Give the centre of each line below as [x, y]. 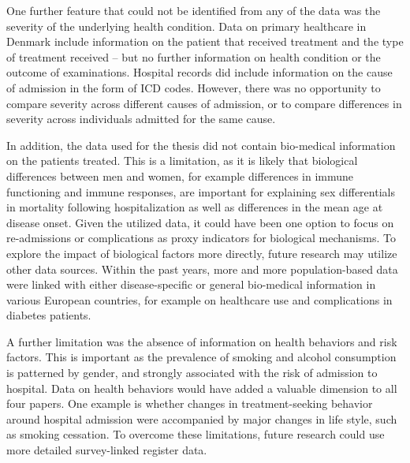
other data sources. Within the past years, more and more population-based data [202, 269]
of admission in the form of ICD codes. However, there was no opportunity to [194, 87]
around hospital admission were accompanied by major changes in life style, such [202, 418]
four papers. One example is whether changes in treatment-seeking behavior [190, 403]
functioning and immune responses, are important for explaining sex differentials [201, 191]
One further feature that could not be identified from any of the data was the [194, 10]
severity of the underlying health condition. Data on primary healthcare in [186, 26]
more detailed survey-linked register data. [107, 450]
